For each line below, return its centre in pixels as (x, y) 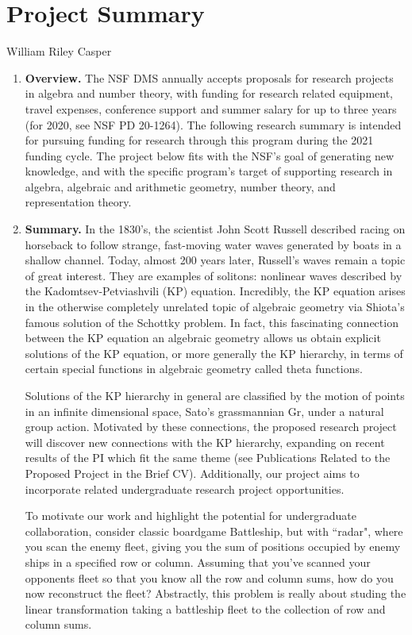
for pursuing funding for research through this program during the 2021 (199, 140)
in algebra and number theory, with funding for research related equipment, (209, 93)
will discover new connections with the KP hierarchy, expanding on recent (205, 442)
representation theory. (78, 202)
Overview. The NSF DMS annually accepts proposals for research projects (209, 77)
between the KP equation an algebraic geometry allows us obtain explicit (203, 338)
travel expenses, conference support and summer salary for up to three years (211, 108)
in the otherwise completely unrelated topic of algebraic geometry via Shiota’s (215, 307)
